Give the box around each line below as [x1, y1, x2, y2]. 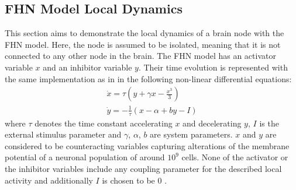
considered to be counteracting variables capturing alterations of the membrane [5, 139, 290, 152]
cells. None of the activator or [181, 151, 288, 163]
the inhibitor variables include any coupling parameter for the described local [5, 162, 282, 174]
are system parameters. [150, 128, 233, 140]
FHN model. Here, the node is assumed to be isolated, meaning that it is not [5, 38, 281, 50]
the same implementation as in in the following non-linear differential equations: [5, 72, 292, 85]
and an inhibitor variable [43, 61, 132, 73]
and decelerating [183, 117, 242, 129]
